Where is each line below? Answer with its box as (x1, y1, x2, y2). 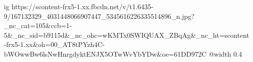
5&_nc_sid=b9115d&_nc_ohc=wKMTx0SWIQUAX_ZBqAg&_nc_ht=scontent (4, 30, 250, 40)
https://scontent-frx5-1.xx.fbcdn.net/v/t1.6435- (11, 1, 154, 11)
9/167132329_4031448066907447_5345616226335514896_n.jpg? (4, 11, 195, 21)
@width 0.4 (209, 48, 242, 59)
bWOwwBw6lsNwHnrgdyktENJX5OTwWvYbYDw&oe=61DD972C (4, 48, 207, 59)
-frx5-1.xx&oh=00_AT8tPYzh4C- (4, 39, 105, 49)
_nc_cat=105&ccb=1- (4, 20, 72, 31)
